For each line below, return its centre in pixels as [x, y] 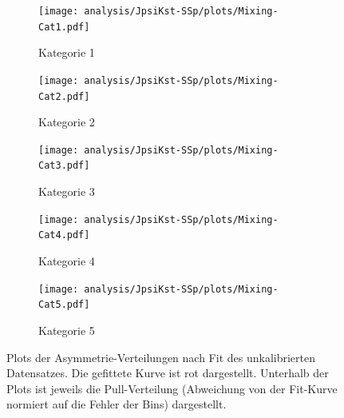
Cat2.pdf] [64, 96]
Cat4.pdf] [64, 235]
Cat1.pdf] [64, 27]
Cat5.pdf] [64, 305]
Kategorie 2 [67, 122]
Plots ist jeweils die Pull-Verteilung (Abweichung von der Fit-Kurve [172, 388]
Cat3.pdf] [64, 166]
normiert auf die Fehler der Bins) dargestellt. [117, 404]
